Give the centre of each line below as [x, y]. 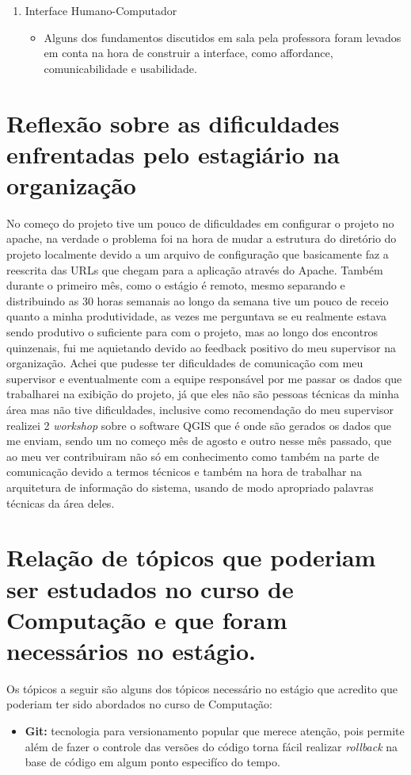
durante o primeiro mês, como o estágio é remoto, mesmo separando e [176, 285]
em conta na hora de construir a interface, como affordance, [188, 53]
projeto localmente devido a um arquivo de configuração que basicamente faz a [198, 254]
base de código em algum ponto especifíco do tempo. [152, 762]
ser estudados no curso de [150, 588]
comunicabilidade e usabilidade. [120, 68]
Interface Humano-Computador [101, 10]
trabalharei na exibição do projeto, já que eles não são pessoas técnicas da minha [203, 394]
